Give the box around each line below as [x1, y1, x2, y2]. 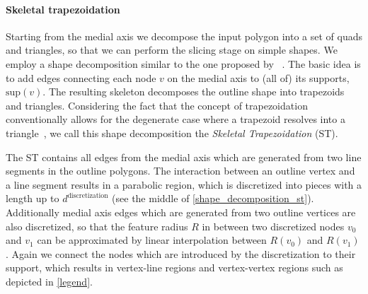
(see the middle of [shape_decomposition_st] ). [112, 191, 314, 206]
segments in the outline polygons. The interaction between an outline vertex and [6, 163, 355, 178]
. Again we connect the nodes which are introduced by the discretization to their [6, 246, 356, 261]
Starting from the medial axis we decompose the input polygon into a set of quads [6, 28, 362, 43]
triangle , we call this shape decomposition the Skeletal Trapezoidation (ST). [6, 125, 338, 140]
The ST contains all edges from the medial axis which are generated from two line [6, 149, 362, 164]
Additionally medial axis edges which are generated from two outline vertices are [6, 204, 356, 219]
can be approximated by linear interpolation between [37, 233, 267, 247]
